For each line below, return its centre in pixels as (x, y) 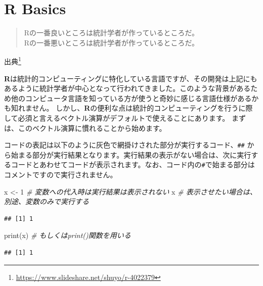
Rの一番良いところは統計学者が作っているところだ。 (111, 33)
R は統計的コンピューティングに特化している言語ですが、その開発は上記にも (131, 78)
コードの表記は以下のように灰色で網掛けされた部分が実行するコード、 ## (124, 145)
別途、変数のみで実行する (47, 201)
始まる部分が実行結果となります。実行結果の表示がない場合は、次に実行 (131, 154)
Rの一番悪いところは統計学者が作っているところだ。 (111, 42)
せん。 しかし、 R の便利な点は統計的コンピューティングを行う (135, 108)
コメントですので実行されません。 (61, 175)
